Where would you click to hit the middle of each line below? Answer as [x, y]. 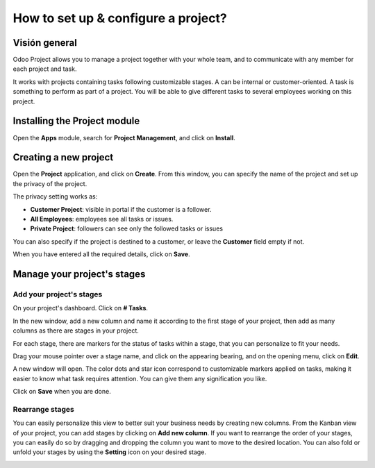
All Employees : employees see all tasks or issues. [102, 219]
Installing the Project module [76, 121]
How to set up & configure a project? [120, 18]
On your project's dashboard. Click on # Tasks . [81, 308]
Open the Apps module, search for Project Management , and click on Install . [124, 137]
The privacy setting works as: [55, 197]
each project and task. [45, 69]
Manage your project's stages [79, 274]
